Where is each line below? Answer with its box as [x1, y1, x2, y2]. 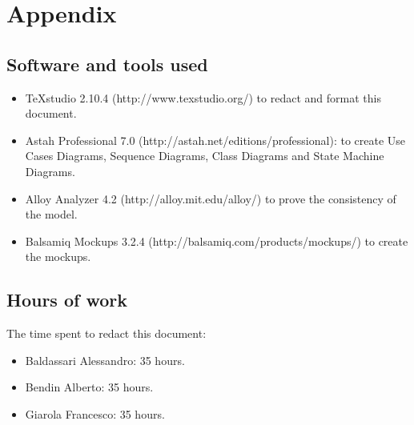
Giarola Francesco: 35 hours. [25, 405, 165, 422]
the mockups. [25, 248, 91, 265]
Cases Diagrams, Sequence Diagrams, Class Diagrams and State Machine [25, 147, 384, 164]
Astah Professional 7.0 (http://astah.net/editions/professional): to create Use [25, 131, 406, 148]
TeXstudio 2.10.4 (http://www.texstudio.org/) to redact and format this [25, 89, 381, 106]
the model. [25, 206, 78, 223]
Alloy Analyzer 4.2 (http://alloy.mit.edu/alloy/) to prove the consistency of [25, 190, 396, 206]
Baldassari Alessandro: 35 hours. [25, 351, 185, 368]
